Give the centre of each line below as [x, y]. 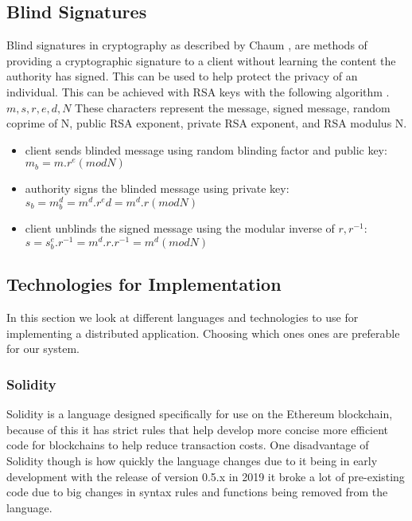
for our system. [43, 349]
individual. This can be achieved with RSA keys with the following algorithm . [198, 91]
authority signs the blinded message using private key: [157, 188]
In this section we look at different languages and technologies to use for [183, 317]
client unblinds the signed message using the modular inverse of [180, 228]
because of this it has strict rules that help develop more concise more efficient [198, 429]
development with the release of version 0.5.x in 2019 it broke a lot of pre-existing [206, 476]
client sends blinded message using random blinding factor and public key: [206, 149]
